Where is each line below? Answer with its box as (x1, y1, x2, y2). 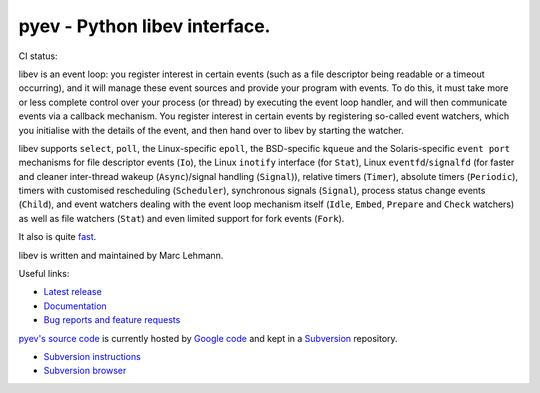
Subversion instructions (43, 350, 142, 362)
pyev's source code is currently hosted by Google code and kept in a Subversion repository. (18, 332, 399, 344)
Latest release (43, 286, 102, 298)
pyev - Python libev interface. (18, 15, 271, 37)
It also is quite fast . (18, 231, 97, 243)
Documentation (43, 300, 107, 312)
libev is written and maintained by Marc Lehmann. (18, 249, 224, 261)
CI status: (18, 50, 59, 62)
